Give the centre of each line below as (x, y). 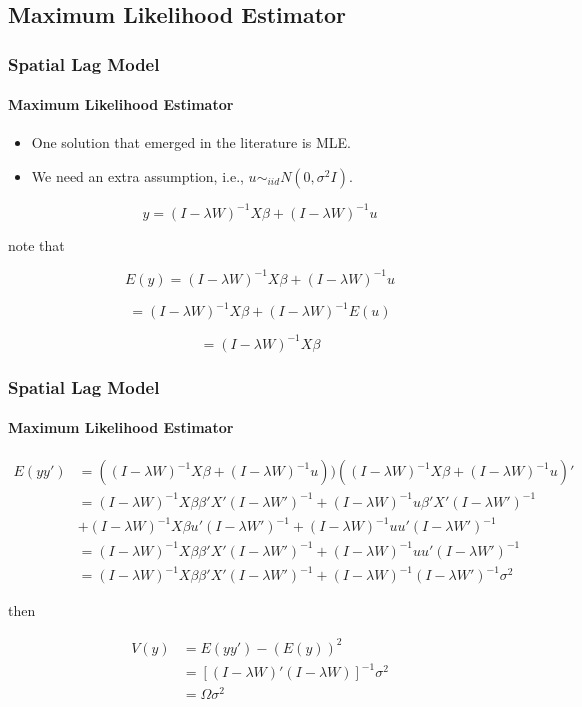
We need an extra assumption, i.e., (137, 176)
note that (36, 244)
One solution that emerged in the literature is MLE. (191, 142)
